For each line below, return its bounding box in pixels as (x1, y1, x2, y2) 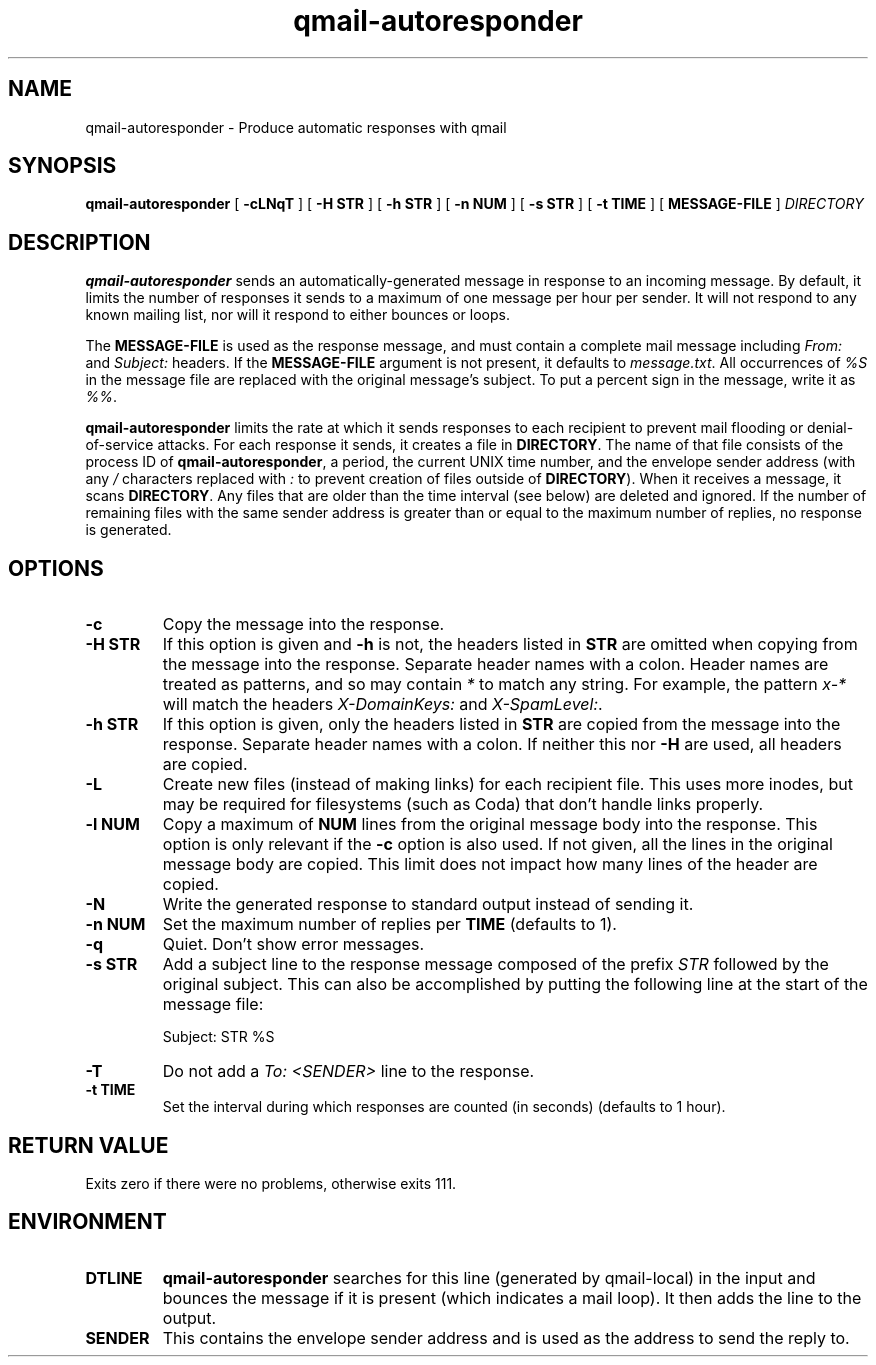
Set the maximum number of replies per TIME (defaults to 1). (162, 914, 617, 935)
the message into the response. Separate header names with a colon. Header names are (162, 654, 829, 675)
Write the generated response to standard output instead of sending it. (162, 894, 694, 915)
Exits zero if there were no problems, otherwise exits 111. (85, 1174, 457, 1192)
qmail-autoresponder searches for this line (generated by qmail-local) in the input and (162, 1267, 816, 1288)
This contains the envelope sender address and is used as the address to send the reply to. (162, 1327, 850, 1348)
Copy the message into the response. (162, 614, 445, 635)
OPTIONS (8, 555, 104, 581)
